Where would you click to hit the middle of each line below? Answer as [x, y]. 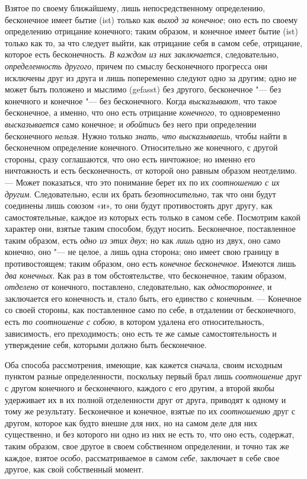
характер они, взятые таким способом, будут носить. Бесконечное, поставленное [150, 229]
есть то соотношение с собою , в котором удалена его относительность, [135, 322]
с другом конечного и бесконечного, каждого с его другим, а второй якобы [140, 388]
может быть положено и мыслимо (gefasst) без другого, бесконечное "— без [143, 89]
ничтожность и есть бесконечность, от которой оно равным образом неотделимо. [151, 170]
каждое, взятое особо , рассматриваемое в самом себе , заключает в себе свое [142, 457]
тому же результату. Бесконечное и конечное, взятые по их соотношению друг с [150, 411]
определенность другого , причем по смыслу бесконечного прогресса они [136, 66]
